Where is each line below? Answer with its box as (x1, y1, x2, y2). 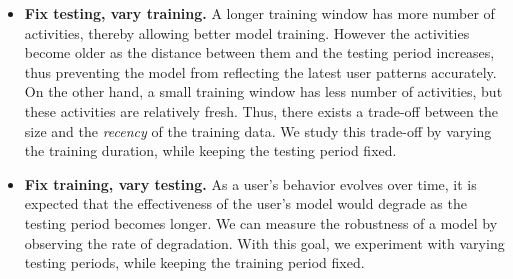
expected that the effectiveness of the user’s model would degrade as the (24, 193, 467, 214)
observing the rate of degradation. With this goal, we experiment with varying (24, 232, 505, 253)
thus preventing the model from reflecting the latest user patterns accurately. (24, 61, 497, 82)
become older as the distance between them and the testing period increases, (24, 42, 495, 63)
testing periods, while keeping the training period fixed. (24, 252, 365, 273)
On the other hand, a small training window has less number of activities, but (24, 81, 503, 102)
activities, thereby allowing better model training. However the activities (24, 22, 470, 43)
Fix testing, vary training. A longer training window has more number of (24, 3, 495, 23)
